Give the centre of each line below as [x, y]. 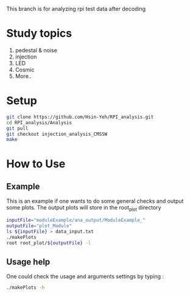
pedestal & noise [36, 50]
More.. [23, 76]
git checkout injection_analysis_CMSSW [57, 134]
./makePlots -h [26, 288]
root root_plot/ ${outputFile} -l [49, 243]
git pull [17, 128]
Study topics [39, 33]
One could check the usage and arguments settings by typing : [85, 277]
